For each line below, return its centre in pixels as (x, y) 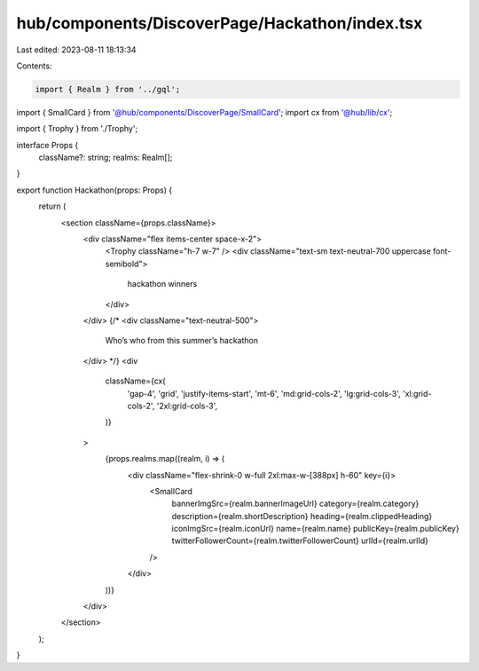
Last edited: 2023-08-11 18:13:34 (76, 50)
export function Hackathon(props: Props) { (94, 190)
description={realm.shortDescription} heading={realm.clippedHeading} (302, 516)
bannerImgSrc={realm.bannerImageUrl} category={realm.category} (295, 504)
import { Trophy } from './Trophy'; (77, 129)
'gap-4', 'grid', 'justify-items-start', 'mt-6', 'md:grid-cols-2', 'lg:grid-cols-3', (264, 393)
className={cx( (135, 381)
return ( (52, 206)
